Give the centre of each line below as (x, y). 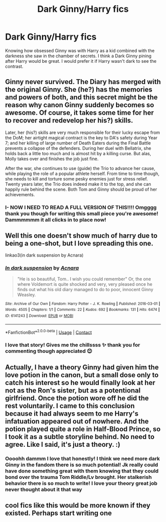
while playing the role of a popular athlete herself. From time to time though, (82, 174)
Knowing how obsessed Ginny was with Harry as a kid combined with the (80, 50)
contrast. (14, 66)
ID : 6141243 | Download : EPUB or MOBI (39, 316)
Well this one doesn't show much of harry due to (81, 236)
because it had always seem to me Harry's (72, 413)
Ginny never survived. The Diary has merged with (83, 82)
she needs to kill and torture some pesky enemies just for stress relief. (77, 178)
